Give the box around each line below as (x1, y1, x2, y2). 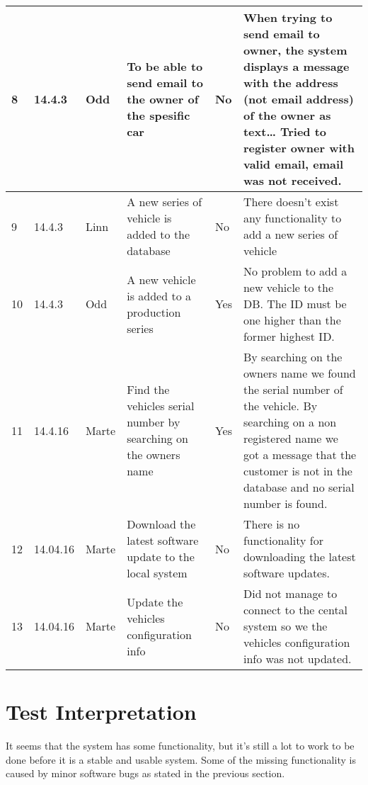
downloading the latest (243, 548, 356, 565)
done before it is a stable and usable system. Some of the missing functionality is (6, 752, 356, 767)
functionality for (243, 532, 323, 548)
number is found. (243, 495, 328, 512)
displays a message (243, 58, 350, 74)
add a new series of (243, 226, 338, 242)
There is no (243, 516, 300, 532)
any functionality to (243, 210, 342, 226)
